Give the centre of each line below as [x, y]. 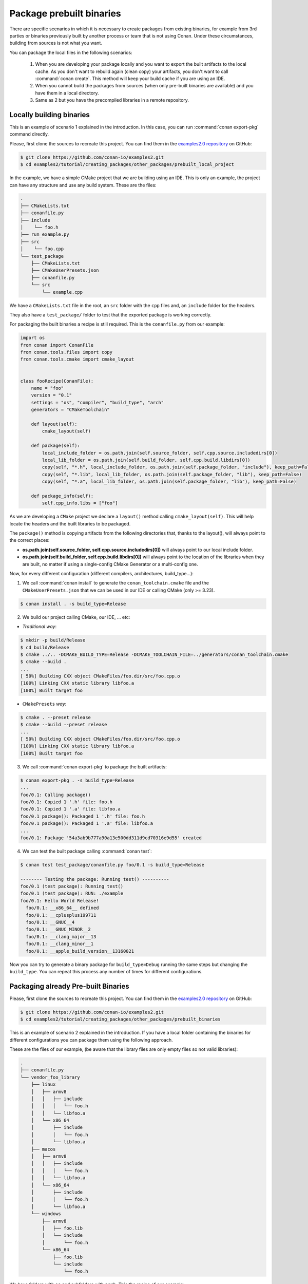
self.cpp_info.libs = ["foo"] [80, 503]
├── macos [43, 1149]
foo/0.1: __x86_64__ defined [63, 908]
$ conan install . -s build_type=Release [73, 604]
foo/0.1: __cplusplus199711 [61, 915]
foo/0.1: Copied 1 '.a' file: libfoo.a [70, 809]
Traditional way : [39, 627]
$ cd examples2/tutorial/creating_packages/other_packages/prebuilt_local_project [127, 165]
